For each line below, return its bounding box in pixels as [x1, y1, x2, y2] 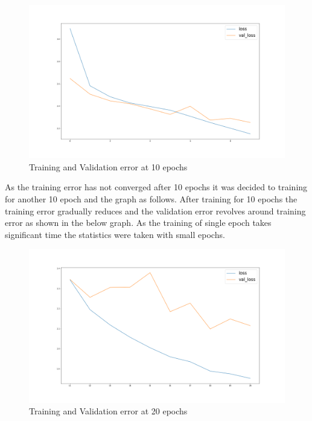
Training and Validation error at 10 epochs [29, 160, 188, 173]
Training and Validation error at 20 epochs [29, 405, 188, 417]
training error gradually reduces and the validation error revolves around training [5, 204, 306, 217]
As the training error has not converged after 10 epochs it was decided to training [5, 181, 308, 193]
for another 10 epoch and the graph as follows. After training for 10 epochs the [5, 193, 298, 205]
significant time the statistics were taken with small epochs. [5, 228, 225, 240]
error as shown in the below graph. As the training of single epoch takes [5, 216, 272, 229]
